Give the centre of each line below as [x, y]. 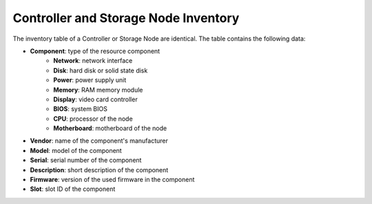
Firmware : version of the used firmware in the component [112, 180]
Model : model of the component [76, 150]
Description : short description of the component [99, 170]
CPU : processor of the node [93, 119]
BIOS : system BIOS [81, 109]
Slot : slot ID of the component [73, 189]
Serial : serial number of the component [86, 160]
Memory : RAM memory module [98, 90]
